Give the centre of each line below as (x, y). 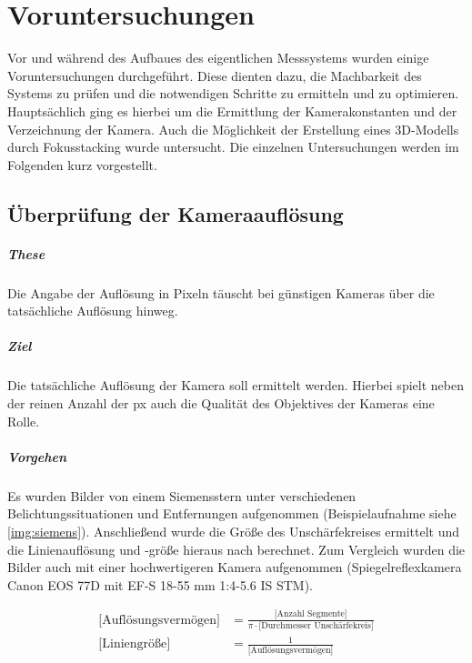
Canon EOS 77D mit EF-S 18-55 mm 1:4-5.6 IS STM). (160, 584)
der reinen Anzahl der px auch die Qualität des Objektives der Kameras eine (221, 402)
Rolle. (24, 421)
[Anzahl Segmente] (311, 614)
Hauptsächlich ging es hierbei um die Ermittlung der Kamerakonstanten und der (232, 110)
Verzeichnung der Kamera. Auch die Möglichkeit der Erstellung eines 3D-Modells (233, 129)
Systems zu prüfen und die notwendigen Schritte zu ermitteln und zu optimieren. (233, 93)
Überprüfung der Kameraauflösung (176, 213)
